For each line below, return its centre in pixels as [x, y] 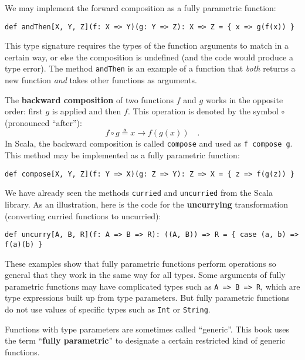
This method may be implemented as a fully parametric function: [122, 155]
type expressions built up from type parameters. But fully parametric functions [147, 298]
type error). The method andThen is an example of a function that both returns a [150, 68]
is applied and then [87, 111]
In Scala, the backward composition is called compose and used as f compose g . [149, 143]
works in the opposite [244, 99]
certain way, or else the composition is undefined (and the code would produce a [149, 57]
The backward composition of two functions [89, 99]
